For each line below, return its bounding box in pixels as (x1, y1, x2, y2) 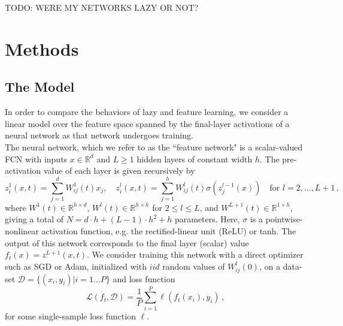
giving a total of (5, 213, 64, 225)
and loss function (113, 272, 175, 285)
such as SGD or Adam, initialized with (5, 259, 147, 272)
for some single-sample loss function (5, 309, 136, 322)
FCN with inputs (5, 152, 68, 165)
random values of (162, 259, 225, 272)
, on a (259, 259, 281, 272)
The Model (5, 77, 75, 96)
